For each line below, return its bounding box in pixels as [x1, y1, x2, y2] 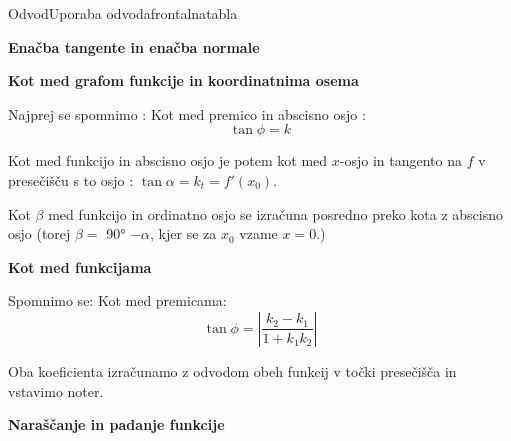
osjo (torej [8, 223, 71, 244]
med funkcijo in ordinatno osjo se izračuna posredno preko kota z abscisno [48, 203, 503, 224]
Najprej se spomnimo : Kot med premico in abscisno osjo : [8, 103, 366, 124]
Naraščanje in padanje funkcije [8, 414, 225, 435]
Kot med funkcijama [8, 256, 152, 277]
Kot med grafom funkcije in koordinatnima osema [8, 70, 359, 91]
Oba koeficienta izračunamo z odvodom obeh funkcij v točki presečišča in [8, 360, 457, 381]
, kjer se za [150, 223, 217, 244]
